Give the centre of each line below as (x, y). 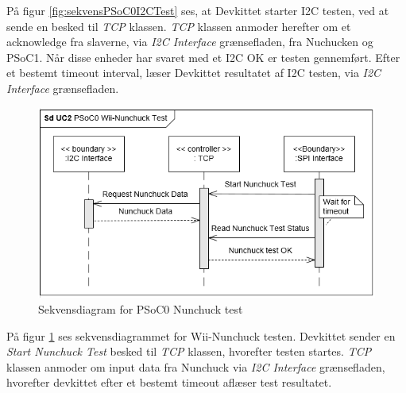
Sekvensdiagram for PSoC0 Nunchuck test (141, 309)
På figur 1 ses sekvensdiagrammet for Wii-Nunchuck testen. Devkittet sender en (201, 335)
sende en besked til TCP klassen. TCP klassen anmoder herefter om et (179, 26)
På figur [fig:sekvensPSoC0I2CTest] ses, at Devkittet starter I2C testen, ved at (198, 10)
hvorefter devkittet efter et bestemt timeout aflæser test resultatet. (169, 382)
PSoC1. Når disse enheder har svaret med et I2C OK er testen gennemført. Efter (203, 57)
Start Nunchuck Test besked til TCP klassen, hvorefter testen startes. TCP (189, 351)
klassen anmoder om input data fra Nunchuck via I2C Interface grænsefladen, (196, 366)
